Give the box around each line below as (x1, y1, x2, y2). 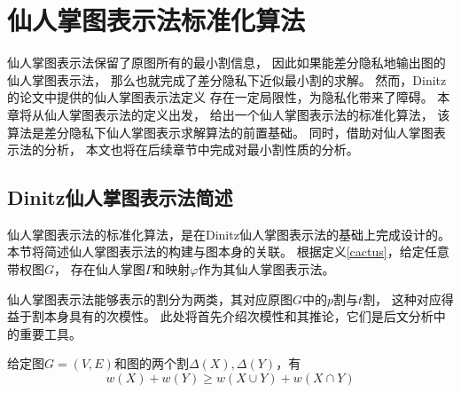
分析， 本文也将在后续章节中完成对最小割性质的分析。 (43, 140, 359, 159)
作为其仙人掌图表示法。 (198, 260, 335, 279)
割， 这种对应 (363, 289, 441, 308)
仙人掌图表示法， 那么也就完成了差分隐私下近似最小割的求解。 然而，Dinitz (7, 70, 447, 89)
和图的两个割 (113, 354, 189, 373)
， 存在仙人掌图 (54, 260, 145, 279)
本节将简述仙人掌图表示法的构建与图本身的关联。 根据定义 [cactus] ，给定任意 (7, 242, 449, 261)
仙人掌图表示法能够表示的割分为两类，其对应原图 (7, 289, 293, 308)
